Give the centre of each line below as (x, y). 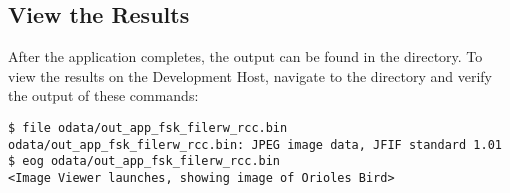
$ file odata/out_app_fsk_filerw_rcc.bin (148, 127)
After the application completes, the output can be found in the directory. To (245, 56)
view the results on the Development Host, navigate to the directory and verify (250, 75)
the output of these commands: (103, 95)
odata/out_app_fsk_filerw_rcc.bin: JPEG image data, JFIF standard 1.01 (255, 144)
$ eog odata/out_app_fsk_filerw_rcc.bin (144, 161)
